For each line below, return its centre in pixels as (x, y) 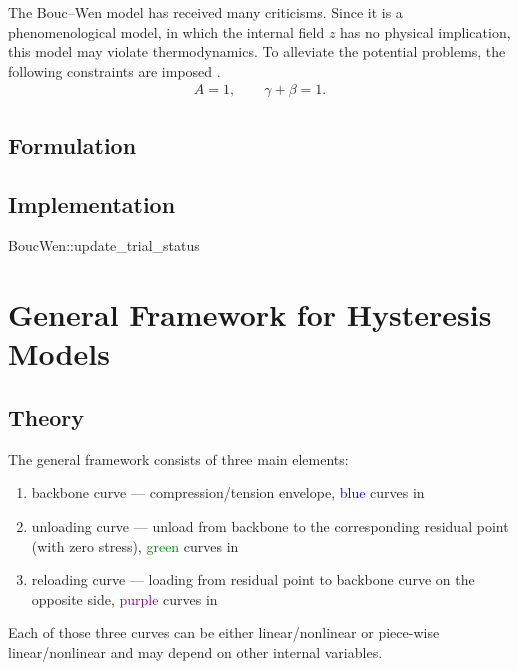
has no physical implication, (425, 31)
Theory (46, 416)
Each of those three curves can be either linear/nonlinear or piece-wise (224, 632)
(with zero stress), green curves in (135, 545)
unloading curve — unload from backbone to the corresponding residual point (270, 525)
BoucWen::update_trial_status (104, 245)
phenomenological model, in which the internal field (166, 31)
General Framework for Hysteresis (250, 314)
